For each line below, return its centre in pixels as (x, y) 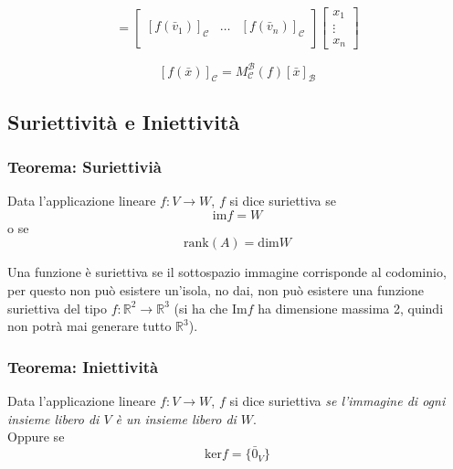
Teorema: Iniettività (83, 366)
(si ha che (201, 308)
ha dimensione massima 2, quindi (351, 308)
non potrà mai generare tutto (90, 326)
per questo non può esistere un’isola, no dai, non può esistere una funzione (216, 290)
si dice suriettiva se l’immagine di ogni (337, 401)
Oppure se (36, 437)
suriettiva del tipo (58, 308)
